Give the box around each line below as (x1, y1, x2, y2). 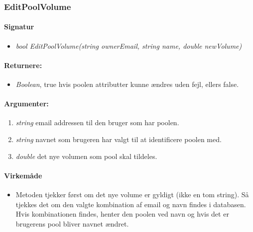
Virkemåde (4, 170, 42, 180)
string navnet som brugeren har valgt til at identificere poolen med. (15, 134, 222, 145)
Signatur (4, 21, 34, 32)
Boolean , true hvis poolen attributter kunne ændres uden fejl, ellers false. (15, 79, 239, 89)
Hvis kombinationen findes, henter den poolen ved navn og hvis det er (15, 209, 229, 219)
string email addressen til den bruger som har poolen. (15, 117, 179, 128)
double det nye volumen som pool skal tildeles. (15, 151, 157, 161)
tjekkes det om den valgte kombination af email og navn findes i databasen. (15, 199, 246, 209)
